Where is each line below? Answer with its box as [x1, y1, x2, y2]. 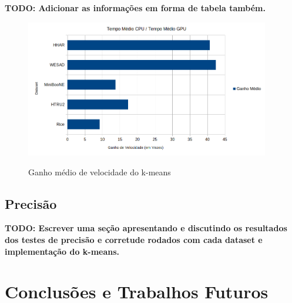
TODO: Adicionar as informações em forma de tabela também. [5, 2, 266, 14]
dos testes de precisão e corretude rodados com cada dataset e [5, 233, 263, 245]
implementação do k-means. [5, 245, 120, 257]
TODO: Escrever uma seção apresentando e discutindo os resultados [5, 222, 287, 234]
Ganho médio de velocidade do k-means [28, 165, 171, 178]
